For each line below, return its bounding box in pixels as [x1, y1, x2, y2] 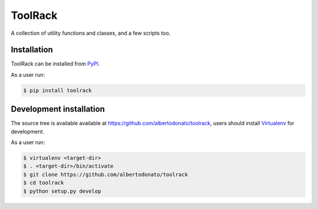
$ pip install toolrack [23, 87, 92, 94]
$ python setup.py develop [23, 188, 101, 194]
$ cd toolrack [23, 179, 64, 186]
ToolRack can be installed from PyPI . [11, 60, 100, 67]
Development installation [11, 104, 105, 115]
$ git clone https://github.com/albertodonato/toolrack [23, 171, 188, 178]
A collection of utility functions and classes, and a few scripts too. [11, 30, 171, 37]
